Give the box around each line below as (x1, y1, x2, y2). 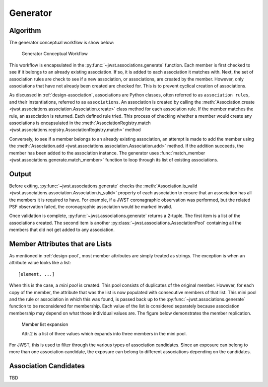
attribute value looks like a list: (9, 260, 71, 266)
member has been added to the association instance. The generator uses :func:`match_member (9, 150, 205, 156)
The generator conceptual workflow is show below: (9, 40, 114, 46)
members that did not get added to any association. (9, 227, 115, 233)
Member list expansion (21, 321, 68, 327)
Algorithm (9, 26, 41, 35)
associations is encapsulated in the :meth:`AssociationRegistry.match (9, 120, 151, 126)
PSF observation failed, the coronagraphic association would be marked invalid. (9, 204, 172, 210)
